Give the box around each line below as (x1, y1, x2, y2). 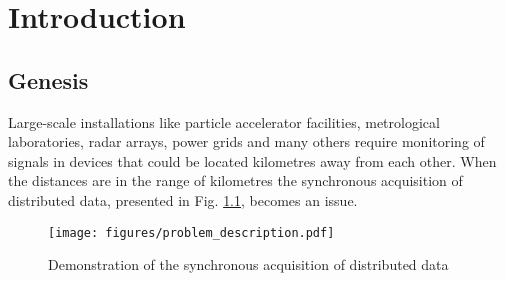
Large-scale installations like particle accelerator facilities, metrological (8, 111, 440, 132)
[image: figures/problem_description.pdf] (48, 225, 335, 240)
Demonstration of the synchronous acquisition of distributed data (48, 254, 449, 275)
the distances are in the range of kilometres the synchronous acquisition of (8, 170, 463, 191)
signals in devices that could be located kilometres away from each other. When (8, 150, 497, 171)
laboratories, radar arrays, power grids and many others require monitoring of (8, 131, 485, 152)
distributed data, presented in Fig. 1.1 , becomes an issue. (8, 189, 358, 210)
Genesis (8, 64, 89, 95)
